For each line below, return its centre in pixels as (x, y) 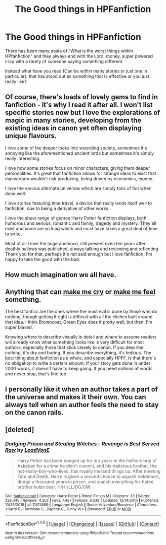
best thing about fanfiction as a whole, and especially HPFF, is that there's (81, 358)
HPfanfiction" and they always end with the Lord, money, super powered (79, 56)
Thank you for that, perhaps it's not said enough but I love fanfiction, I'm (79, 254)
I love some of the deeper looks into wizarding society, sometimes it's (76, 148)
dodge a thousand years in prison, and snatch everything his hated (85, 482)
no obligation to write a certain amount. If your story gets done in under (78, 363)
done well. (16, 193)
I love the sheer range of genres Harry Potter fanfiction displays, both (76, 218)
